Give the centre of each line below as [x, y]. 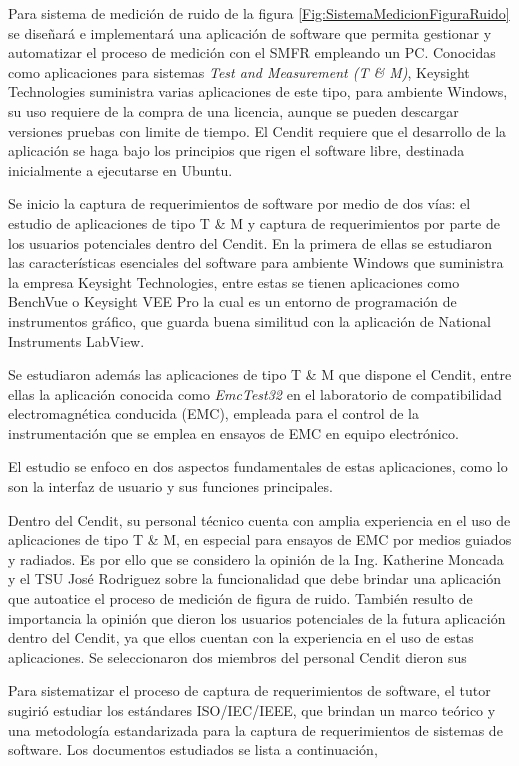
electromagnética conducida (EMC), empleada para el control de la [213, 413]
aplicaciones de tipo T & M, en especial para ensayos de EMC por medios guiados [260, 539]
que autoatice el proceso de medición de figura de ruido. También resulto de [240, 598]
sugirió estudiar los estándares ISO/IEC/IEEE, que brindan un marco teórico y [252, 710]
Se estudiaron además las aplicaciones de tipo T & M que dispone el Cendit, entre [260, 374]
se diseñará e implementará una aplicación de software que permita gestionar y [250, 32]
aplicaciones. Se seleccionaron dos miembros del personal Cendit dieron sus [237, 656]
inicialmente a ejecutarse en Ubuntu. [120, 169]
